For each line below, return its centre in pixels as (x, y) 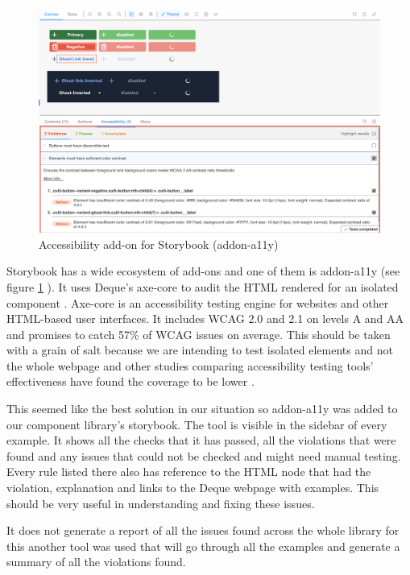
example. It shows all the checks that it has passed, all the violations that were (201, 440)
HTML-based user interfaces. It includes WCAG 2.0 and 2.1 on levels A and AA (205, 319)
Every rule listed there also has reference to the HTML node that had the (189, 472)
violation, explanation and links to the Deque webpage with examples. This (193, 488)
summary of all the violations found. (96, 562)
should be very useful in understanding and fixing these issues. (161, 503)
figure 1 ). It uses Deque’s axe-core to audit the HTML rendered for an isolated (203, 286)
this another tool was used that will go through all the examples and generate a (203, 546)
